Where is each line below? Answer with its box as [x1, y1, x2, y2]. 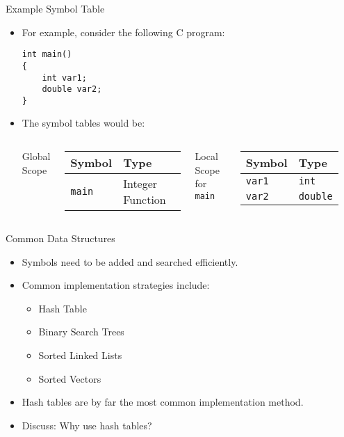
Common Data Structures [6, 231, 115, 246]
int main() [22, 49, 72, 60]
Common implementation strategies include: [22, 278, 210, 292]
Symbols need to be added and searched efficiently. [22, 254, 238, 269]
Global [22, 149, 51, 164]
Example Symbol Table [6, 1, 105, 15]
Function [123, 191, 166, 208]
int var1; [42, 72, 87, 83]
